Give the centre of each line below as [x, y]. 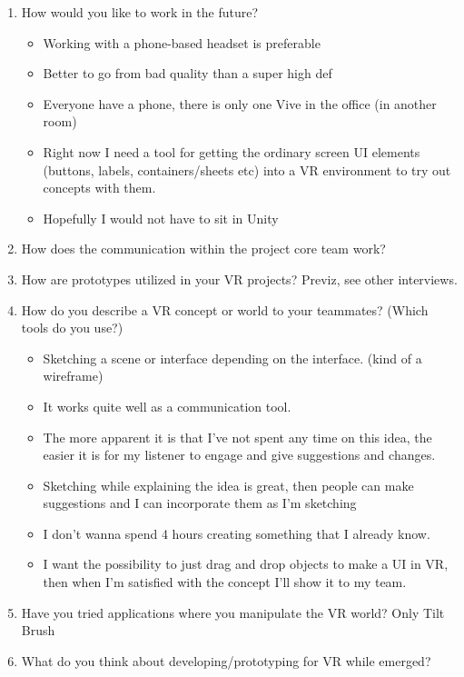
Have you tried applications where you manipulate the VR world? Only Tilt [233, 612]
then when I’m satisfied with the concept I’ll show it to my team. [225, 582]
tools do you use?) [72, 328]
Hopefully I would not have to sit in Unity [161, 218]
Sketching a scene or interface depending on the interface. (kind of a [232, 358]
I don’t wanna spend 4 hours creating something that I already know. [237, 533]
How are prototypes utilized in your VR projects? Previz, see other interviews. [239, 279]
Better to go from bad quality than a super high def [188, 73]
